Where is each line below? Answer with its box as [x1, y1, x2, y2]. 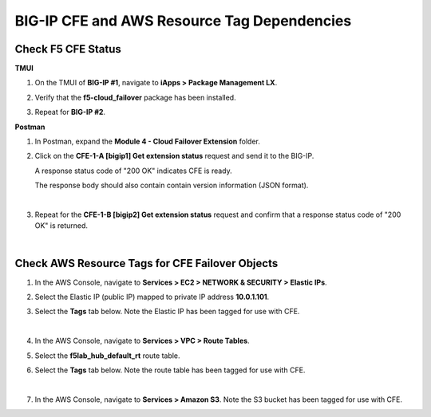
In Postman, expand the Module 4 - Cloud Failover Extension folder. [34, 136, 261, 147]
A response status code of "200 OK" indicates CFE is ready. [34, 166, 233, 175]
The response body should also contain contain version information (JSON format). [34, 180, 309, 191]
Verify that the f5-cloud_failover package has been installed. [34, 92, 236, 102]
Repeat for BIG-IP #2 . [34, 108, 106, 117]
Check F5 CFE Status [14, 42, 121, 56]
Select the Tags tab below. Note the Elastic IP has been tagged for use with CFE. [34, 307, 300, 317]
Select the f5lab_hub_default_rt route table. [34, 351, 180, 360]
